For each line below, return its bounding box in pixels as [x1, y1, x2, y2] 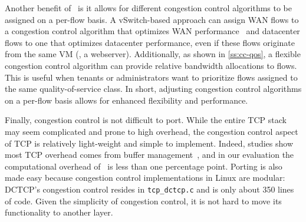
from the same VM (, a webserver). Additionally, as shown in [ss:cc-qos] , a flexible [5, 48, 301, 60]
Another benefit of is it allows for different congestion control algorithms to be [5, 2, 292, 14]
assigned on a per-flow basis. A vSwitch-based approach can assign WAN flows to [5, 13, 299, 25]
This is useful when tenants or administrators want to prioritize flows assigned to [5, 71, 298, 83]
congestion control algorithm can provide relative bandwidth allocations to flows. [5, 59, 297, 71]
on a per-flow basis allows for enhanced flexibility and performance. [5, 94, 248, 106]
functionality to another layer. [5, 206, 113, 218]
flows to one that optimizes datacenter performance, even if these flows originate [5, 36, 295, 48]
